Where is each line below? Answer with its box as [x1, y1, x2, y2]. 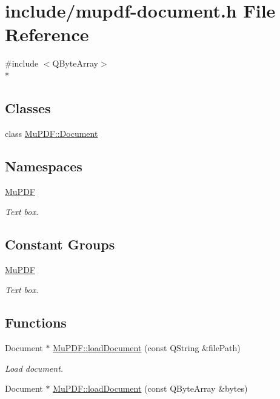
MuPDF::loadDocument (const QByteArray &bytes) [53, 382, 248, 395]
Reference [5, 22, 89, 47]
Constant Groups [5, 235, 115, 254]
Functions [5, 313, 67, 332]
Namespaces [5, 156, 82, 175]
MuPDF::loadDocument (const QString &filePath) [53, 341, 241, 354]
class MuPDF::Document [5, 127, 98, 139]
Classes [5, 98, 51, 117]
